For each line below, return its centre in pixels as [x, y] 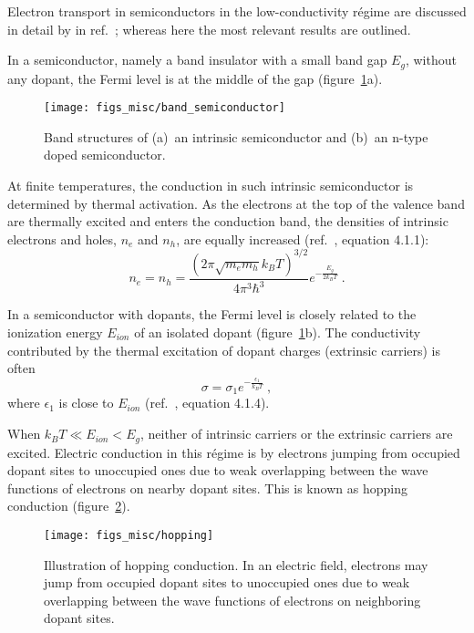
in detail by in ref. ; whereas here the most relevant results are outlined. [209, 29]
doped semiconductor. [105, 155]
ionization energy [55, 332]
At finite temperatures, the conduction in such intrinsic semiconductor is [211, 186]
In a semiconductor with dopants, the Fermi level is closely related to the [212, 314]
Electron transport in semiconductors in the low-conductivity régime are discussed [237, 11]
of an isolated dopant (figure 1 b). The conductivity [278, 332]
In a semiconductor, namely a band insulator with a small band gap [197, 60]
